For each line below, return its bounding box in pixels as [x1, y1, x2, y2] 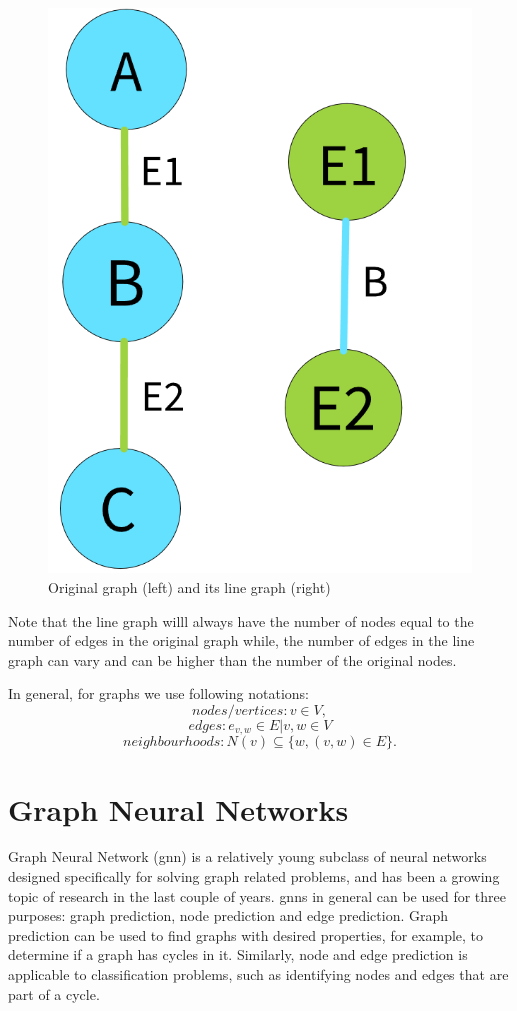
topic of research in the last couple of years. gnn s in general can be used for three [8, 885, 506, 906]
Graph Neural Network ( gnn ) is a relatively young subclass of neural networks [8, 846, 487, 867]
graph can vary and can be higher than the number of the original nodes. [8, 649, 457, 670]
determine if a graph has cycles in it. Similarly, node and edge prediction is [8, 944, 468, 965]
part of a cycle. [8, 983, 100, 1004]
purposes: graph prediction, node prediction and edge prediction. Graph [8, 905, 449, 926]
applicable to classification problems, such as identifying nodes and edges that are [8, 964, 509, 985]
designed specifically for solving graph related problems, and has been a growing [8, 866, 500, 887]
